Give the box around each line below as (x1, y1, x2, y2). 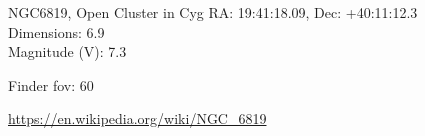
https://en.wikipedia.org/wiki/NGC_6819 (8, 108, 267, 129)
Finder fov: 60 (8, 74, 94, 95)
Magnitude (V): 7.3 (8, 41, 127, 62)
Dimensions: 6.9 (8, 21, 105, 42)
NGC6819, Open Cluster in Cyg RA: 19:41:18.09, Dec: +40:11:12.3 (8, 2, 418, 22)
